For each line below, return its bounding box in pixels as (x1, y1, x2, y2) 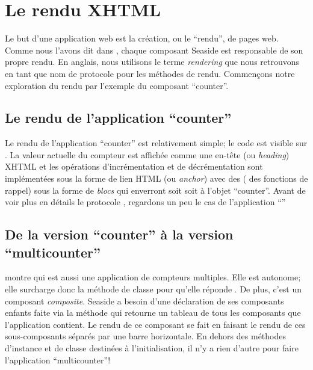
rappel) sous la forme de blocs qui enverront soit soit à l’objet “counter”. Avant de (5, 183, 306, 196)
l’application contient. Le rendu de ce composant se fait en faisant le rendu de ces (5, 318, 306, 330)
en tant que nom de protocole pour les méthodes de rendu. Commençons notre (5, 67, 295, 79)
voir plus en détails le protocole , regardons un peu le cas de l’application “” (5, 196, 286, 208)
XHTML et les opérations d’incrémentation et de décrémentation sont (5, 160, 263, 173)
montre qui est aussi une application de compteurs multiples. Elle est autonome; (5, 271, 301, 283)
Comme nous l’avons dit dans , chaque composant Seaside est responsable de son (5, 43, 303, 56)
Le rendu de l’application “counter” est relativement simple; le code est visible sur (5, 137, 308, 149)
